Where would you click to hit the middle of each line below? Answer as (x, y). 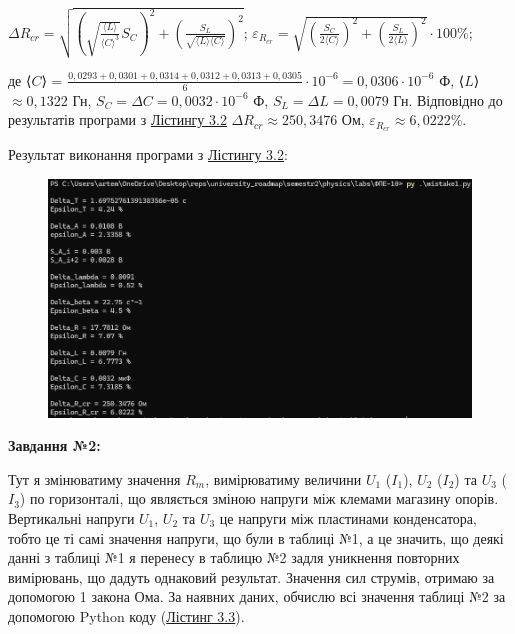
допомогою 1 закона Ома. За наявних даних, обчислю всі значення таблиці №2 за (257, 596)
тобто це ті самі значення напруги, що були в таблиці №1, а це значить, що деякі (256, 537)
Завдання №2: (54, 445)
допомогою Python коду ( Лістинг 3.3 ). (126, 615)
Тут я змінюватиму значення (94, 478)
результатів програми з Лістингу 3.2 (117, 119)
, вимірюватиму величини (283, 478)
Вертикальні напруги (71, 517)
